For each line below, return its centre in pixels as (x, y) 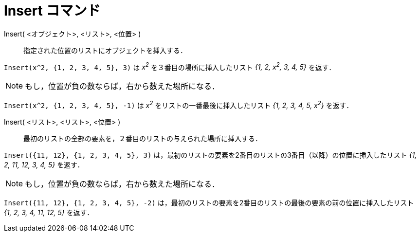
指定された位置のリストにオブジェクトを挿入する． (105, 50)
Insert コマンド (52, 11)
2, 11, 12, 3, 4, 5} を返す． (44, 165)
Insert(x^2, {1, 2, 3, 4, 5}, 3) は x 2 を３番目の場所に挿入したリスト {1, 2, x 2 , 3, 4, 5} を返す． (170, 66)
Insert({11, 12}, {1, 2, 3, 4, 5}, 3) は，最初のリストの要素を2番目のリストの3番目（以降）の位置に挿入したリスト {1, (210, 155)
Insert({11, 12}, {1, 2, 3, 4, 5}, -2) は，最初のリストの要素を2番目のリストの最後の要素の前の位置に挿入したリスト (209, 203)
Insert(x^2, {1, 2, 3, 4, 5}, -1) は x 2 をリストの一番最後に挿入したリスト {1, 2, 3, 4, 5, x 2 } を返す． (179, 105)
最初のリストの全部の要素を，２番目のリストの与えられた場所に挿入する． (143, 139)
